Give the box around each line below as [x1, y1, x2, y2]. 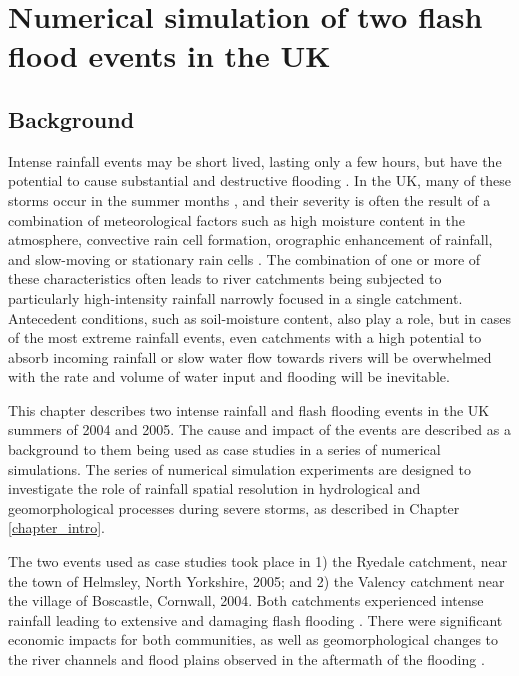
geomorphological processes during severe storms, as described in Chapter [8, 497, 460, 518]
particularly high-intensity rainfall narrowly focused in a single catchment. [8, 287, 463, 308]
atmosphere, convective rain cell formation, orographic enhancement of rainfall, [8, 229, 493, 250]
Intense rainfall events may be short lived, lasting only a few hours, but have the [8, 150, 502, 171]
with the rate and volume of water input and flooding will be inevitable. [8, 366, 450, 387]
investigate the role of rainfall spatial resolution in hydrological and [8, 478, 421, 499]
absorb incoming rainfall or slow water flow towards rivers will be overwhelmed [8, 346, 492, 367]
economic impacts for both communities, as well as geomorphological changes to [8, 629, 499, 650]
